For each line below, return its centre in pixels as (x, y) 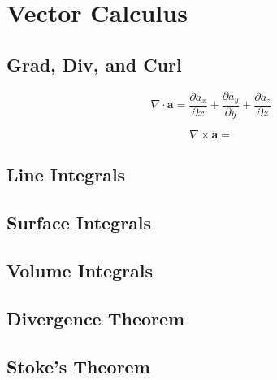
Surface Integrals (79, 223)
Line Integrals (66, 175)
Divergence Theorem (96, 318)
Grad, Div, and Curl (94, 64)
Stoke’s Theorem (78, 366)
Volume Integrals (80, 271)
